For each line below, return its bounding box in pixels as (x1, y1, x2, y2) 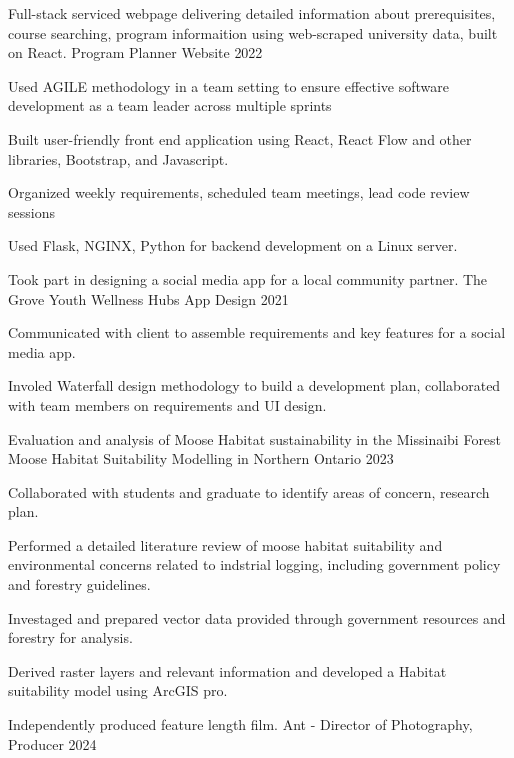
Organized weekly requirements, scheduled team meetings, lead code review (8, 182, 470, 203)
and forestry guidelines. (8, 574, 151, 595)
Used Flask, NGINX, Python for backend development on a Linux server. (8, 235, 458, 256)
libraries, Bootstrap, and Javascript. (8, 148, 229, 169)
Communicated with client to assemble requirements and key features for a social (8, 322, 506, 343)
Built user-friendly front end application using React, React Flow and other (8, 128, 472, 149)
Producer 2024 (8, 733, 97, 754)
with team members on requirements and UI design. (8, 394, 327, 415)
